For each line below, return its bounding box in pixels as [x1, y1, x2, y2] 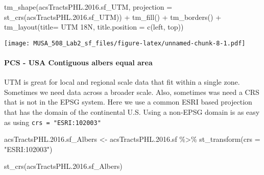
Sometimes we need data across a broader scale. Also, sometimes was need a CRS [4, 86, 259, 97]
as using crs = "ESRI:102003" [4, 116, 101, 127]
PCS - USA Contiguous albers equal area [4, 57, 153, 68]
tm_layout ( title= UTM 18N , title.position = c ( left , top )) [4, 21, 184, 32]
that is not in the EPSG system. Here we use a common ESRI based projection [4, 96, 252, 107]
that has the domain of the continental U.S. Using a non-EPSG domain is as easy [4, 107, 260, 117]
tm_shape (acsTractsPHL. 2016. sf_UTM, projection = [4, 2, 173, 12]
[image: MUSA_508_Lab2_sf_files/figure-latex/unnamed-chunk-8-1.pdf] [4, 39, 246, 47]
